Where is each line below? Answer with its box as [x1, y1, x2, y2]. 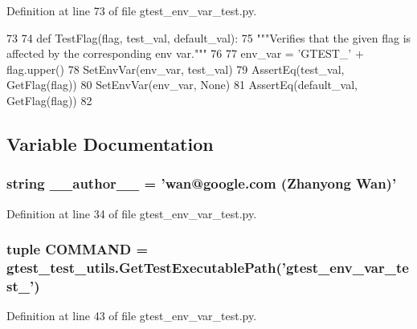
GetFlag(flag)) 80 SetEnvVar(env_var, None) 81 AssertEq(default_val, [6, 76, 358, 93]
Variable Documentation [6, 131, 214, 156]
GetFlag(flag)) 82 [6, 91, 92, 108]
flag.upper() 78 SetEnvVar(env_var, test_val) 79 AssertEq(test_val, [6, 60, 345, 77]
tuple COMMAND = [6, 239, 149, 259]
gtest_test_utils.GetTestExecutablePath [6, 258, 276, 277]
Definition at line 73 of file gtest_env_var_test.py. [6, 2, 257, 18]
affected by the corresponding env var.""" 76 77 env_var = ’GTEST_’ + [6, 45, 364, 62]
